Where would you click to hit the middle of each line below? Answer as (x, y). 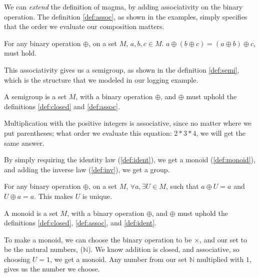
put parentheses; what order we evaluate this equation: (88, 132)
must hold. (20, 53)
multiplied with (220, 259)
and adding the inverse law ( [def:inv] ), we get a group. (87, 169)
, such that (182, 186)
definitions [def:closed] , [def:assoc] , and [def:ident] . (80, 223)
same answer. (24, 143)
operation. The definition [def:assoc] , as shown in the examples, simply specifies (126, 16)
